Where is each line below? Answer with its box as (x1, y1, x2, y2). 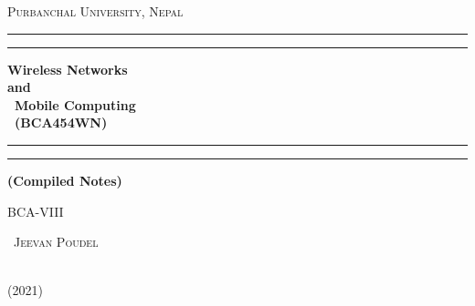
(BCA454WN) (15, 113, 108, 132)
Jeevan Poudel (14, 232, 99, 251)
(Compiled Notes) (7, 170, 122, 189)
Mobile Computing (15, 95, 136, 114)
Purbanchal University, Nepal (7, 2, 184, 20)
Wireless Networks (7, 59, 128, 78)
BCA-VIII (7, 201, 64, 220)
